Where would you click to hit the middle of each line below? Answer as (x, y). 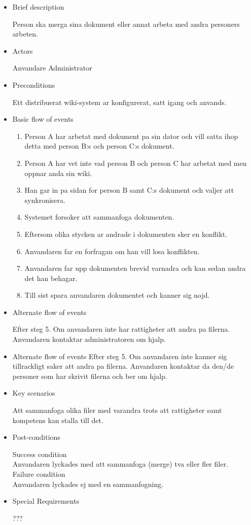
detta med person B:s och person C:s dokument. (99, 146)
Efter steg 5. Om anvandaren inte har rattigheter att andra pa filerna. (121, 329)
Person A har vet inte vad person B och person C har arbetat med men (136, 163)
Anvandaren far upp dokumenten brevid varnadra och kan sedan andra (135, 268)
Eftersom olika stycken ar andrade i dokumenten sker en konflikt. (126, 234)
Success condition (40, 454)
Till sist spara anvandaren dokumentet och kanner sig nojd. (117, 295)
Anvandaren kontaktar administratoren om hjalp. (89, 339)
